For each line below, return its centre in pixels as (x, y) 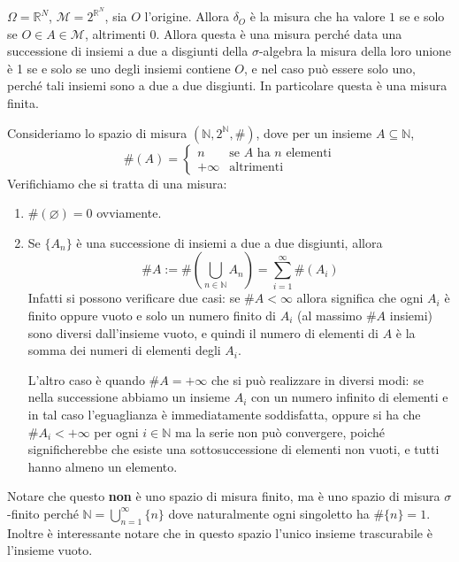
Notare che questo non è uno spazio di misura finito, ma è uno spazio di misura (224, 496)
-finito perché (43, 513)
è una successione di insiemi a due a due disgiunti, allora (229, 242)
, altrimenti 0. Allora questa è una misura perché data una (243, 33)
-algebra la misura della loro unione (355, 51)
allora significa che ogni (360, 298)
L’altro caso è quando (86, 379)
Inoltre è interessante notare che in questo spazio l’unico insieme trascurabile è (220, 532)
